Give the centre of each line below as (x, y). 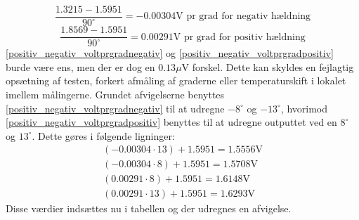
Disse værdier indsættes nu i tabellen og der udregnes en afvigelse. (149, 208)
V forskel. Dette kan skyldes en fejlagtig (268, 66)
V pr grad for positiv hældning (239, 37)
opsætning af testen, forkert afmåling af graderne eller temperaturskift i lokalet (176, 80)
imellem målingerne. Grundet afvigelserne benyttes (115, 94)
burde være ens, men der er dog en (80, 66)
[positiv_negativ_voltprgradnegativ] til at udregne (115, 108)
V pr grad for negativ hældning (243, 17)
